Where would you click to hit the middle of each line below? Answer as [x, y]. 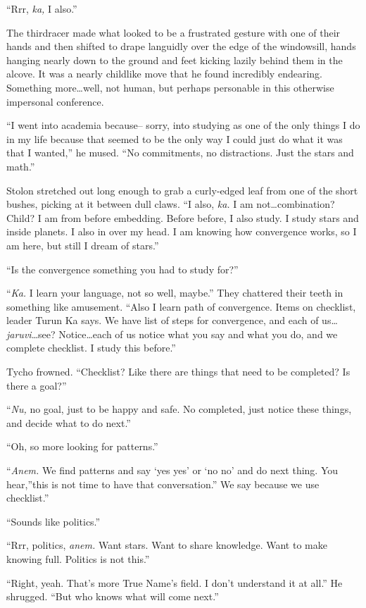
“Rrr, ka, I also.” [42, 8]
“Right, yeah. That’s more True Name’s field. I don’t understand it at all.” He [175, 582]
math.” [21, 166]
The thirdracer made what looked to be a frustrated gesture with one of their [173, 32]
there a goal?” [37, 385]
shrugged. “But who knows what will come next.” [113, 596]
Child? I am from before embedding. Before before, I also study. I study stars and [183, 217]
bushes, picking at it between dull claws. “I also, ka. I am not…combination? [171, 204]
